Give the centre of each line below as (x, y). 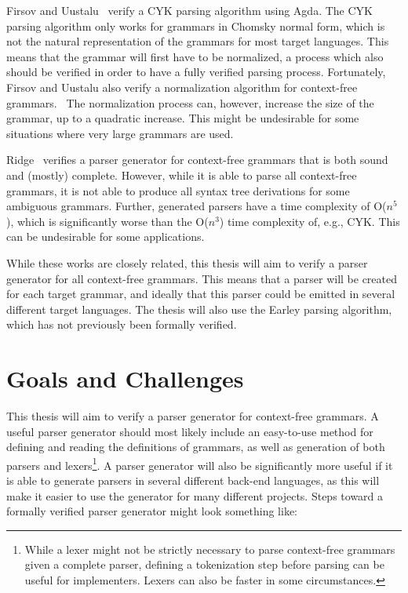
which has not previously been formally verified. (122, 324)
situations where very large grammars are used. (120, 133)
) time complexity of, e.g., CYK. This (310, 221)
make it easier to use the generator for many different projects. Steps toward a (195, 495)
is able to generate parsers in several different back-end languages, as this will (193, 480)
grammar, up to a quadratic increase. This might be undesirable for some (183, 118)
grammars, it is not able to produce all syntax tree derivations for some (178, 190)
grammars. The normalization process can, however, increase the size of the (190, 102)
